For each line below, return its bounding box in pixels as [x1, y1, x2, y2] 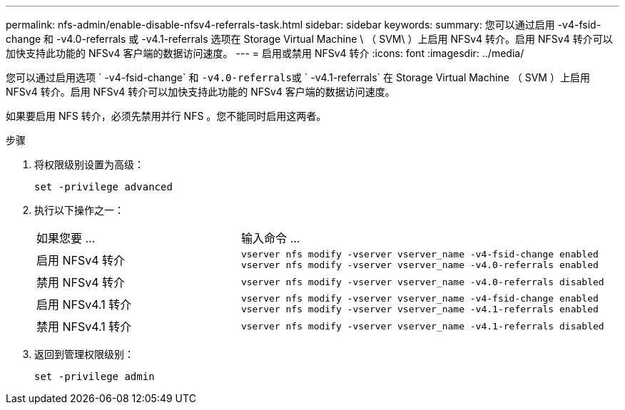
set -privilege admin [34, 371, 155, 382]
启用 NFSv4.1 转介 [36, 297, 132, 312]
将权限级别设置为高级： [34, 158, 144, 170]
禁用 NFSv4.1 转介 [36, 319, 132, 334]
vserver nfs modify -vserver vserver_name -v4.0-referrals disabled [240, 276, 604, 287]
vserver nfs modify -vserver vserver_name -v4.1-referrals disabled [240, 320, 604, 332]
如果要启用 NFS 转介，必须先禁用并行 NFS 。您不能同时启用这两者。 [6, 110, 327, 122]
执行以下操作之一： [34, 204, 124, 216]
